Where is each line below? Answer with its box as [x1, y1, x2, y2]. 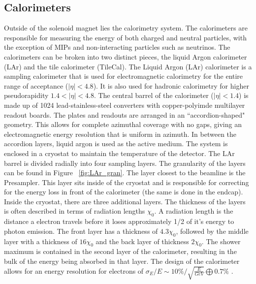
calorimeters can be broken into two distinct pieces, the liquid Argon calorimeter [4, 51, 247, 62]
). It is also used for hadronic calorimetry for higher [93, 80, 249, 91]
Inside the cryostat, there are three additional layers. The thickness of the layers [4, 196, 246, 206]
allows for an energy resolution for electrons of [4, 265, 144, 276]
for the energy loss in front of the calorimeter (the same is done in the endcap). [4, 187, 243, 197]
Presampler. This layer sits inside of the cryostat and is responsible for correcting [4, 177, 249, 187]
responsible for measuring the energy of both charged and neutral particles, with [4, 32, 247, 42]
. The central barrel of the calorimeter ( [94, 90, 214, 100]
